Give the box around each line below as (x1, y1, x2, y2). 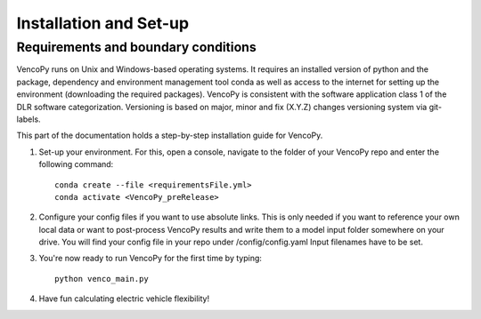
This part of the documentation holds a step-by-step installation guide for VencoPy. (16, 130, 323, 141)
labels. (16, 114, 41, 124)
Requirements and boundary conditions (16, 39, 257, 55)
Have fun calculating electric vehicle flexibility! (38, 293, 209, 304)
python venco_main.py (54, 274, 149, 283)
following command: (38, 159, 114, 170)
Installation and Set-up (16, 13, 190, 33)
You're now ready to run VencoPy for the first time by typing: (38, 253, 263, 264)
